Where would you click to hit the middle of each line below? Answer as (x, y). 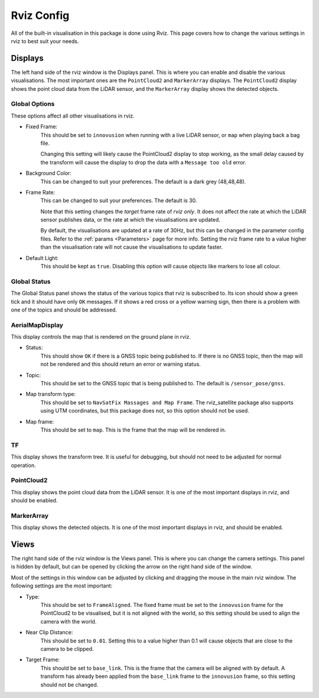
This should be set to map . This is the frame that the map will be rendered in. (134, 430)
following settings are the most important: (62, 586)
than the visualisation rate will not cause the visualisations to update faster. (132, 247)
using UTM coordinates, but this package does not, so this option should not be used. (145, 411)
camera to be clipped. (67, 649)
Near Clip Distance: (49, 632)
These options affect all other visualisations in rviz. (73, 116)
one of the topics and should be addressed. (64, 310)
